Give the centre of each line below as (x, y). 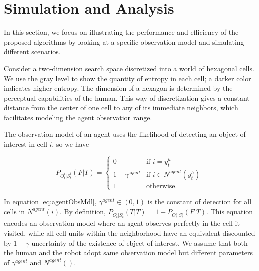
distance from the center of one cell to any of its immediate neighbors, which (121, 108)
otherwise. (162, 186)
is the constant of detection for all (199, 201)
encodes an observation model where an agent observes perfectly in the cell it (122, 223)
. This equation (230, 211)
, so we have (70, 144)
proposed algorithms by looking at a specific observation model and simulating (124, 42)
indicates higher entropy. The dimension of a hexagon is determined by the (118, 88)
